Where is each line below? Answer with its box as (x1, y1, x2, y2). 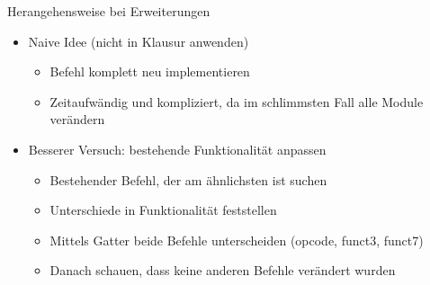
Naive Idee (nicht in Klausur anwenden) (28, 31, 249, 50)
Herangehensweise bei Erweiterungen (7, 2, 211, 20)
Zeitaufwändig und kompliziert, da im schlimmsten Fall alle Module (49, 92, 424, 111)
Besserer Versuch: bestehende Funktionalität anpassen (28, 139, 327, 158)
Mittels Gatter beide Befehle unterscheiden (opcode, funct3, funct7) (49, 230, 424, 249)
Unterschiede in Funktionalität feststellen (49, 200, 277, 219)
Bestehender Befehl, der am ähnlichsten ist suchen (49, 170, 327, 189)
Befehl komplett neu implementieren (49, 62, 250, 81)
